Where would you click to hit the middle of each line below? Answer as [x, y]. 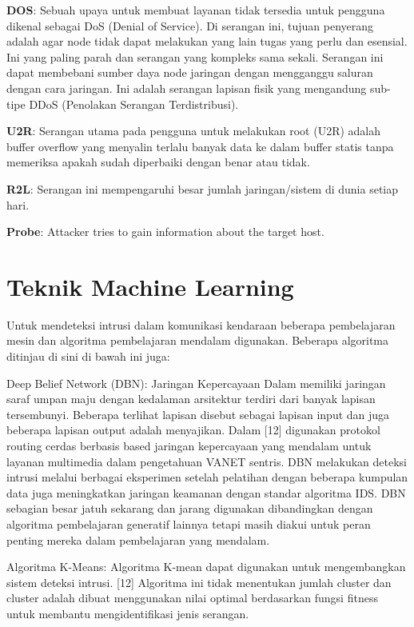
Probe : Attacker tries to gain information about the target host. [165, 232]
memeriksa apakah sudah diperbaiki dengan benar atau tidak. [158, 162]
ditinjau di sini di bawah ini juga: [88, 356]
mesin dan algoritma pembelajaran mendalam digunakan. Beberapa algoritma [198, 340]
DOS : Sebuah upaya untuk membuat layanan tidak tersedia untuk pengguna [196, 10]
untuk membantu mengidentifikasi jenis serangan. [128, 613]
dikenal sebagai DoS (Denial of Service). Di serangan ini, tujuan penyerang [190, 25]
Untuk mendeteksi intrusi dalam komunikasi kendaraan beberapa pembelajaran [201, 324]
